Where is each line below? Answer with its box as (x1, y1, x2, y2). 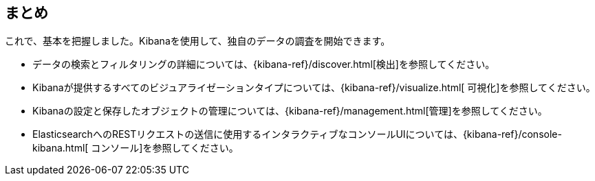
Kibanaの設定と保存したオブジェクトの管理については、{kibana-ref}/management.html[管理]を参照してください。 (32, 105, 548, 117)
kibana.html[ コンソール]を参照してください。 (32, 142, 239, 154)
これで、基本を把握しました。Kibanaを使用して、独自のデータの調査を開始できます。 (5, 35, 391, 47)
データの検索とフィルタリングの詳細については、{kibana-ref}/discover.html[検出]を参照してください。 (32, 58, 495, 71)
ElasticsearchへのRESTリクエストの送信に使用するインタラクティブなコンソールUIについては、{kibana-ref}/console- (32, 128, 562, 141)
